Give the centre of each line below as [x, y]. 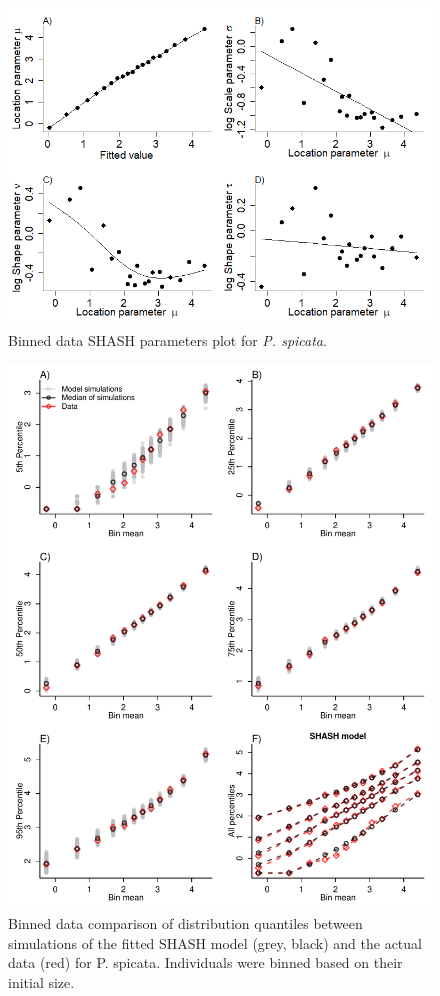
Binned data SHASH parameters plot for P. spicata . [167, 339]
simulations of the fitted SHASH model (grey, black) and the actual [215, 942]
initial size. [41, 982]
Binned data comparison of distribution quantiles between [185, 923]
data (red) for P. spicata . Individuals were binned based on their [205, 962]
